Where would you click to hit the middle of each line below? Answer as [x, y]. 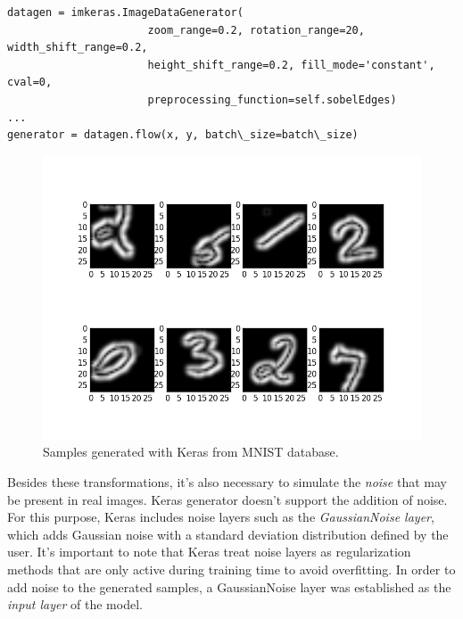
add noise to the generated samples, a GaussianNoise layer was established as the [229, 586]
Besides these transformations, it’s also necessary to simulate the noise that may [227, 481]
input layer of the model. [75, 604]
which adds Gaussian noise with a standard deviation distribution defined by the [228, 534]
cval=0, [30, 83]
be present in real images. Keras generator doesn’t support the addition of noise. [227, 499]
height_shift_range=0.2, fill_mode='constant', [291, 65]
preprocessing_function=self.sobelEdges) [272, 99]
